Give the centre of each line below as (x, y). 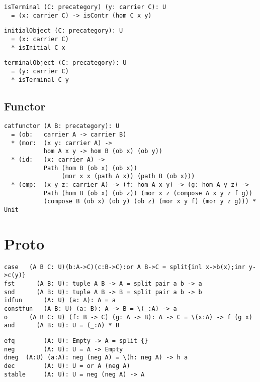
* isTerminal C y (40, 80)
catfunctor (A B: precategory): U (62, 126)
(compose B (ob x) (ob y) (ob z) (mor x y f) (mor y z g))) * (150, 202)
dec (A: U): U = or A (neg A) (67, 366)
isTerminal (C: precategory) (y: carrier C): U (85, 7)
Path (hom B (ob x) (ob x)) (90, 168)
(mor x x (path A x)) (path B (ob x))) (128, 176)
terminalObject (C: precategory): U (65, 63)
